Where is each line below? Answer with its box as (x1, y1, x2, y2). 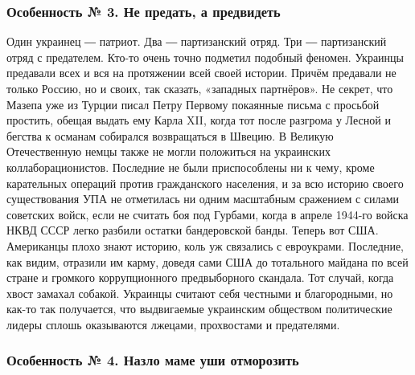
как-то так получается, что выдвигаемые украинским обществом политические (6, 300, 392, 317)
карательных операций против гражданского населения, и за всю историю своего (6, 174, 404, 191)
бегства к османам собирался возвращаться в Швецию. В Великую (6, 127, 334, 144)
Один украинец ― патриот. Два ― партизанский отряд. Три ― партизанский (6, 33, 387, 50)
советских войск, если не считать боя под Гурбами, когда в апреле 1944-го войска (6, 206, 409, 222)
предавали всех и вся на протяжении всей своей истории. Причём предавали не (6, 64, 397, 81)
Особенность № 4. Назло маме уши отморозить (6, 350, 299, 370)
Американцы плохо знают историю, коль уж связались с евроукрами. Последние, (6, 237, 404, 254)
